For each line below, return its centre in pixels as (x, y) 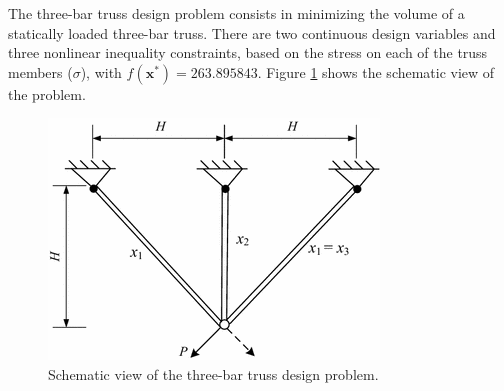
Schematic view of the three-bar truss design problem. (213, 373)
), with (101, 71)
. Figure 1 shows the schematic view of (376, 71)
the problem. (47, 93)
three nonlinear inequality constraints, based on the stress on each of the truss (248, 52)
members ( (40, 71)
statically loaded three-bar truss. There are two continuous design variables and (252, 32)
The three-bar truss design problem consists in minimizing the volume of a (236, 13)
